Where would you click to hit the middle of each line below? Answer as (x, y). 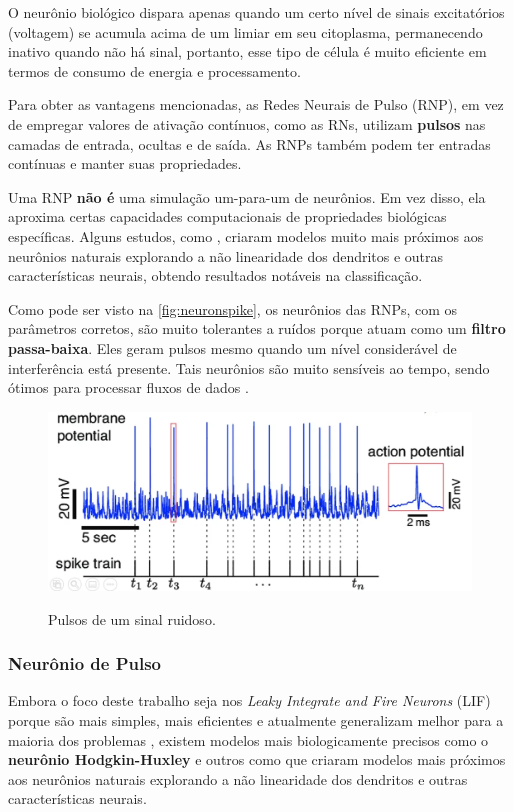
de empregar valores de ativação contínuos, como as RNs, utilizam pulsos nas (247, 123)
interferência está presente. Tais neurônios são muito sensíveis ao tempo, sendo (249, 367)
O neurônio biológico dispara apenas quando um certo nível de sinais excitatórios (256, 12)
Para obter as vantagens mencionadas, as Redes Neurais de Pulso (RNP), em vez (256, 104)
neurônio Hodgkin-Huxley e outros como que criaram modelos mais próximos (257, 759)
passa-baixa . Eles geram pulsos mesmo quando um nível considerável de (232, 347)
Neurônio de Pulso (85, 663)
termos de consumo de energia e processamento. (154, 70)
